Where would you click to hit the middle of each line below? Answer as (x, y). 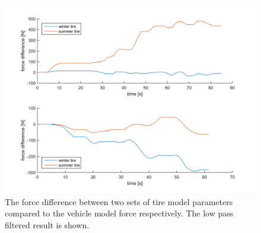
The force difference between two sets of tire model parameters (119, 201)
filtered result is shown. (47, 224)
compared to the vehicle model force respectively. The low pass (119, 213)
